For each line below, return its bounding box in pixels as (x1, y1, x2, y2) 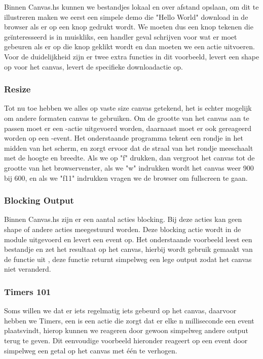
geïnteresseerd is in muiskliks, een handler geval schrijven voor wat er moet (4, 31, 237, 42)
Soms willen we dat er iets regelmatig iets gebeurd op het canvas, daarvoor (4, 305, 237, 316)
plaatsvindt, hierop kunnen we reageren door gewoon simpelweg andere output (4, 325, 248, 336)
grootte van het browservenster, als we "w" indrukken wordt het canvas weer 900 (4, 162, 254, 173)
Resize (4, 83, 31, 95)
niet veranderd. (4, 264, 51, 274)
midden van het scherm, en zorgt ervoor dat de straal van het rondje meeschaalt (4, 142, 253, 153)
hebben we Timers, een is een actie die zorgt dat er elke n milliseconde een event (4, 315, 254, 325)
